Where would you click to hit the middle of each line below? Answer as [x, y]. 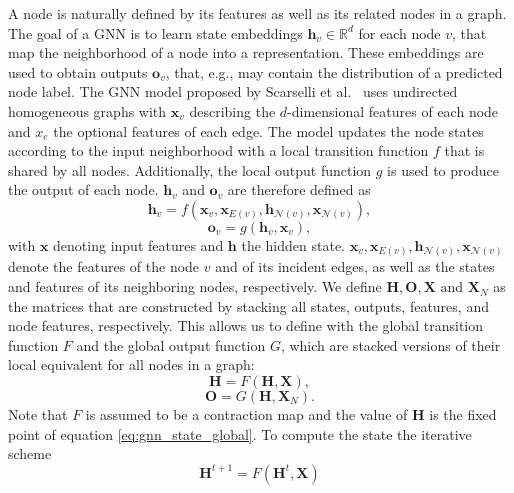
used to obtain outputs [78, 71]
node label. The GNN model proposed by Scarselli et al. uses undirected [233, 91]
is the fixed [463, 414]
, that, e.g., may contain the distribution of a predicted [334, 71]
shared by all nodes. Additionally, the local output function [190, 169]
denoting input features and [138, 244]
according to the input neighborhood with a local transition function [218, 150]
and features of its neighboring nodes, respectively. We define [195, 286]
